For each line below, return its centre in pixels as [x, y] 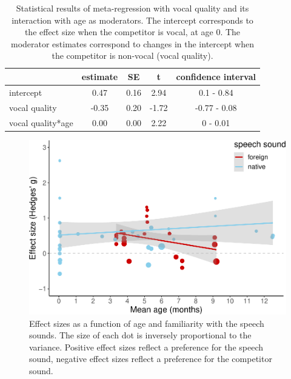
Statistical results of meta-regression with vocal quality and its [132, 8]
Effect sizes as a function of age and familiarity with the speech [147, 323]
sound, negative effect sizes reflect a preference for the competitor [151, 359]
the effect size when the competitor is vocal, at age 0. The [132, 32]
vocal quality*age [41, 122]
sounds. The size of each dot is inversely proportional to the [140, 335]
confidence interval [216, 76]
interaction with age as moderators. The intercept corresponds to [132, 20]
